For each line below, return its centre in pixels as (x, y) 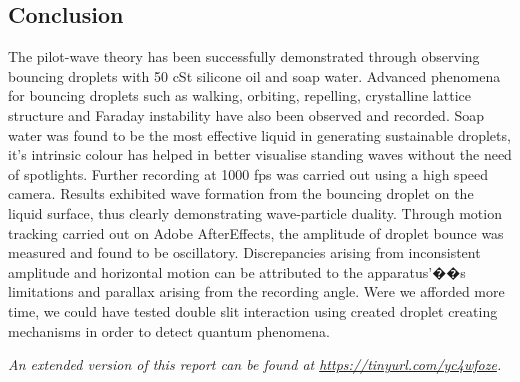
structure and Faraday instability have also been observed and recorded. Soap (246, 114)
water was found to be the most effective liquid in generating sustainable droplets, (259, 134)
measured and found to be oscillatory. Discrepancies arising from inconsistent (244, 252)
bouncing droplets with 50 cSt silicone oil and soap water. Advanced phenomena (254, 75)
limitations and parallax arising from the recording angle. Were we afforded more (256, 291)
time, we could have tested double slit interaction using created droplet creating (253, 310)
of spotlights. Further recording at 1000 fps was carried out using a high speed (248, 173)
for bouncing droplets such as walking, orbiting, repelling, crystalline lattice (239, 95)
